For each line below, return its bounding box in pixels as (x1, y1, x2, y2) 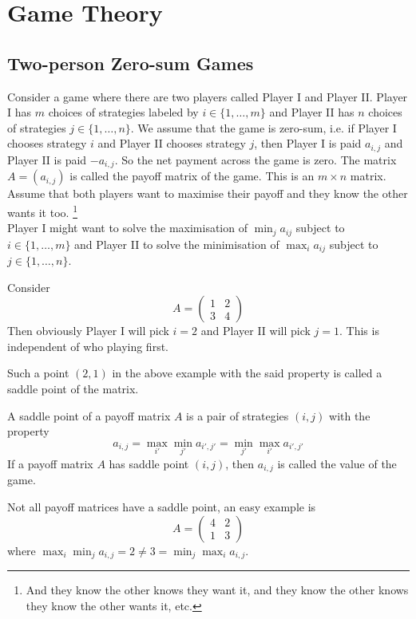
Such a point (7, 365, 69, 381)
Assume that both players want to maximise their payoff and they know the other (7, 185, 408, 202)
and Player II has (269, 104, 355, 120)
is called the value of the (277, 455, 397, 471)
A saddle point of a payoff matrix (7, 407, 171, 424)
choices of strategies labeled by (48, 104, 199, 120)
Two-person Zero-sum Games (7, 50, 254, 75)
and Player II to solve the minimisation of (74, 235, 279, 252)
